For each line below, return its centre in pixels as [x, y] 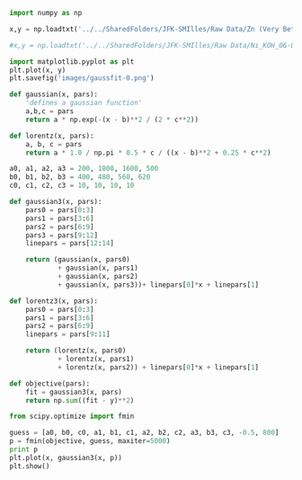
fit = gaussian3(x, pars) [74, 392]
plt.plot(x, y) [38, 70]
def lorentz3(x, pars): [54, 301]
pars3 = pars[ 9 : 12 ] [62, 235]
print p [24, 449]
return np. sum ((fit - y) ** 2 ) [80, 400]
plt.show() [30, 466]
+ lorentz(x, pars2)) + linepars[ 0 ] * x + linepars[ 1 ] [158, 367]
